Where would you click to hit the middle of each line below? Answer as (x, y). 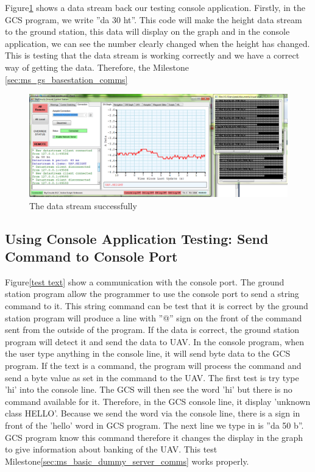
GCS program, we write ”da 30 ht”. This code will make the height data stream (154, 19)
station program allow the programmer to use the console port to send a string (152, 294)
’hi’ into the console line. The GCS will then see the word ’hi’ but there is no (149, 389)
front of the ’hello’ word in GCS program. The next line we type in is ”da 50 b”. (154, 425)
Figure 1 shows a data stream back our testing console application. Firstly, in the (155, 7)
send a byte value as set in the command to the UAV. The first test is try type (152, 377)
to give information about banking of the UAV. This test (111, 449)
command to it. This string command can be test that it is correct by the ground (157, 306)
